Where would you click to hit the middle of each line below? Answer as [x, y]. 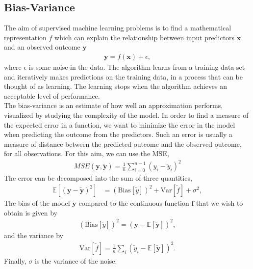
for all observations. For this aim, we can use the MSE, [87, 153]
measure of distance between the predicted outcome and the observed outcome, [123, 144]
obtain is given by [31, 212]
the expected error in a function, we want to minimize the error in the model [120, 124]
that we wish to [220, 203]
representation [25, 37]
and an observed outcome [42, 47]
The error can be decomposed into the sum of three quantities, [98, 178]
